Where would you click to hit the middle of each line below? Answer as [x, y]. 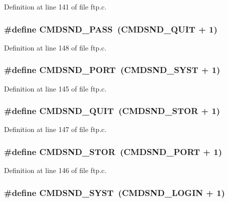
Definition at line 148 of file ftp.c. [55, 47]
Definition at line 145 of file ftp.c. [55, 88]
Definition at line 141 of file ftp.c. [55, 6]
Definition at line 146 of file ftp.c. [55, 170]
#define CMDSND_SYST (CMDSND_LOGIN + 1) [115, 192]
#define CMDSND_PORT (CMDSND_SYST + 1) [112, 70]
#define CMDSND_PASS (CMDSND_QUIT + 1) [111, 29]
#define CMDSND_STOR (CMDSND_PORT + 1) [113, 151]
